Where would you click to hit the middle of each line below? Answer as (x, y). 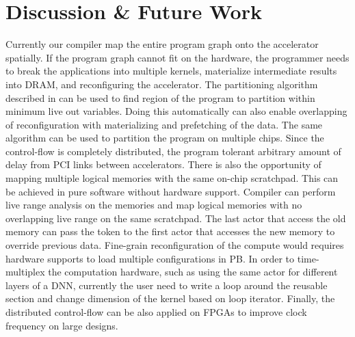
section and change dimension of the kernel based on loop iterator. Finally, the (170, 298)
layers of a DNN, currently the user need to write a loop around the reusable (167, 285)
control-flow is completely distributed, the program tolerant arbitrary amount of (173, 151)
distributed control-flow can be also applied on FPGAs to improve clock (156, 312)
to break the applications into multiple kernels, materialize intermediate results (171, 71)
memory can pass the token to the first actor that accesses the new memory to (170, 231)
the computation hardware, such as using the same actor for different (193, 272)
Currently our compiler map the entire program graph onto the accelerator (162, 44)
